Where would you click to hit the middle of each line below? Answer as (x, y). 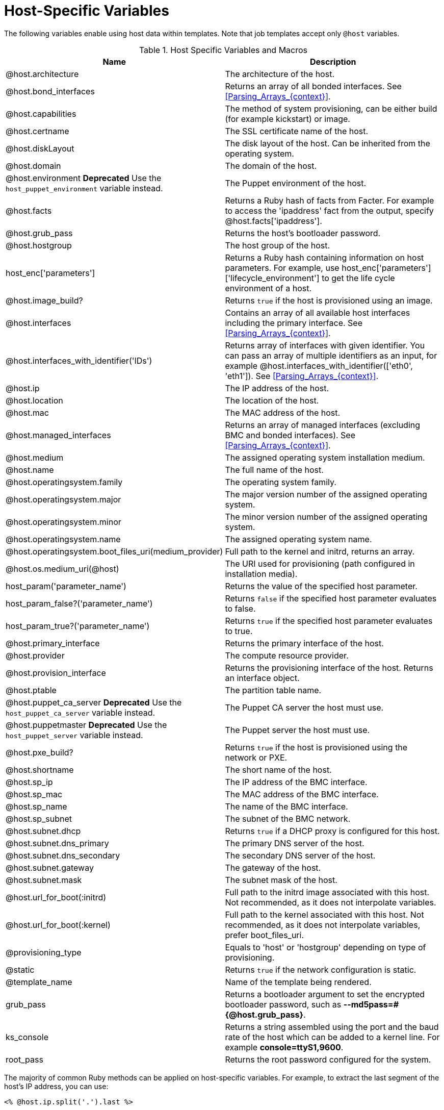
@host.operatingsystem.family (64, 482)
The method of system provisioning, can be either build (331, 108)
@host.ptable (31, 690)
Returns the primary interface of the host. (304, 643)
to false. (240, 608)
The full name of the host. (274, 470)
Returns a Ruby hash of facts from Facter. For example (330, 200)
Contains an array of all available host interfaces (318, 312)
